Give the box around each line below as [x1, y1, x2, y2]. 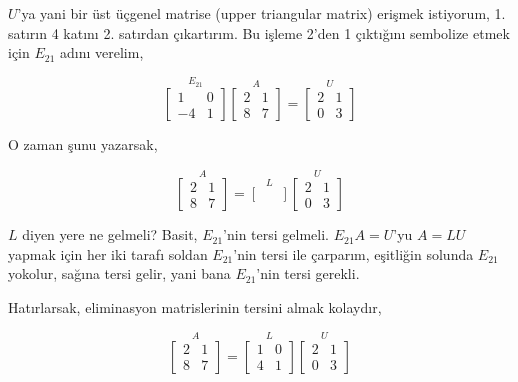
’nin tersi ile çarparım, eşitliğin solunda [233, 243, 474, 264]
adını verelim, [60, 42, 144, 63]
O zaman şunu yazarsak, [8, 134, 158, 155]
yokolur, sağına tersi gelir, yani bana [8, 263, 231, 284]
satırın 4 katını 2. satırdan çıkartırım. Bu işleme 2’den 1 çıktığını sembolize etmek [8, 22, 510, 43]
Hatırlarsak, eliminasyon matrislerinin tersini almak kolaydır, [8, 297, 382, 317]
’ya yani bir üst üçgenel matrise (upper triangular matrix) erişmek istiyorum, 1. [17, 3, 506, 23]
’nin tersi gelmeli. [223, 224, 329, 245]
